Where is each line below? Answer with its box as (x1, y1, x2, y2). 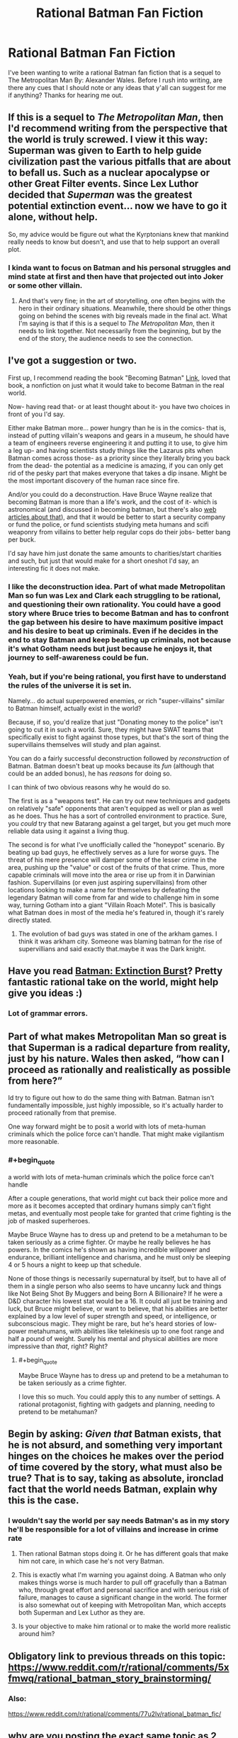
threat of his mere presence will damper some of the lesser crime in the (8, 856, 217, 864)
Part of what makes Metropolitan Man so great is (8, 1030, 227, 1043)
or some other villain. (8, 280, 83, 290)
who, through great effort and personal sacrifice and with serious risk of (18, 1586, 229, 1594)
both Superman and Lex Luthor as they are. (18, 1608, 145, 1617)
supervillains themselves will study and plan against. (8, 741, 161, 749)
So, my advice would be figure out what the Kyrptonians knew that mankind (8, 230, 229, 238)
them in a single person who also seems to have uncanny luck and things (8, 1282, 222, 1290)
